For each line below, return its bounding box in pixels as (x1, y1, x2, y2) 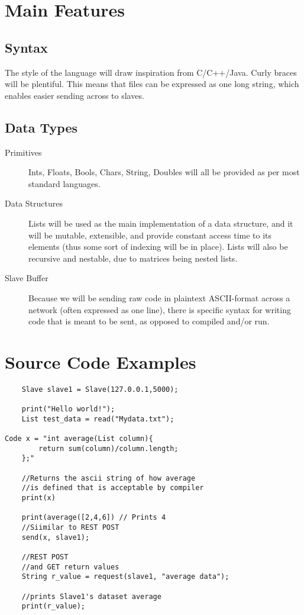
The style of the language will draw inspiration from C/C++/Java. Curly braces (5, 66, 297, 78)
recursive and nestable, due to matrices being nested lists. (28, 252, 238, 264)
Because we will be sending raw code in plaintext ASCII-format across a (28, 291, 290, 304)
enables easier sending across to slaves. (5, 89, 144, 101)
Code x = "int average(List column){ (5, 434, 153, 443)
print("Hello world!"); (21, 405, 115, 414)
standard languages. (28, 177, 101, 189)
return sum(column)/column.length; (38, 444, 179, 453)
